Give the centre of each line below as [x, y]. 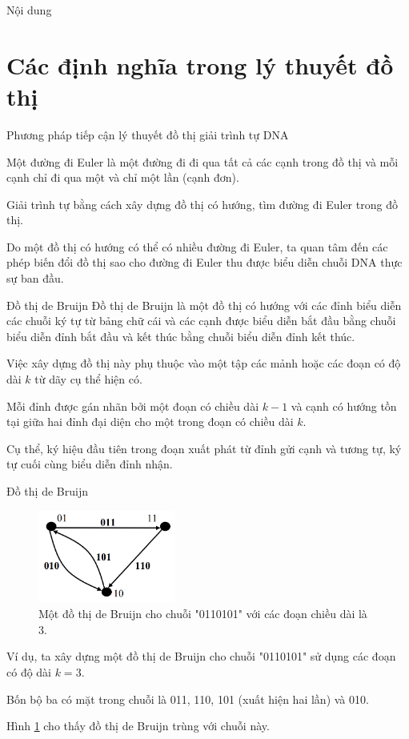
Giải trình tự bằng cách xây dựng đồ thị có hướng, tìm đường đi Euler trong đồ [202, 204]
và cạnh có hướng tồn [344, 406]
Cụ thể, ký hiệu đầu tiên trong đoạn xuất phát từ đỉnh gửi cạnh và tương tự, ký [204, 448]
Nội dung [29, 10]
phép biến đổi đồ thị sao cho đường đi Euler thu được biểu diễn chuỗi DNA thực [204, 262]
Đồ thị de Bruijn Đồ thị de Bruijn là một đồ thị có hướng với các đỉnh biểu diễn [204, 305]
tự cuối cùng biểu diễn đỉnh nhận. [90, 464]
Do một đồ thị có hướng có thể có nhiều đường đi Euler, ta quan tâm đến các [197, 246]
